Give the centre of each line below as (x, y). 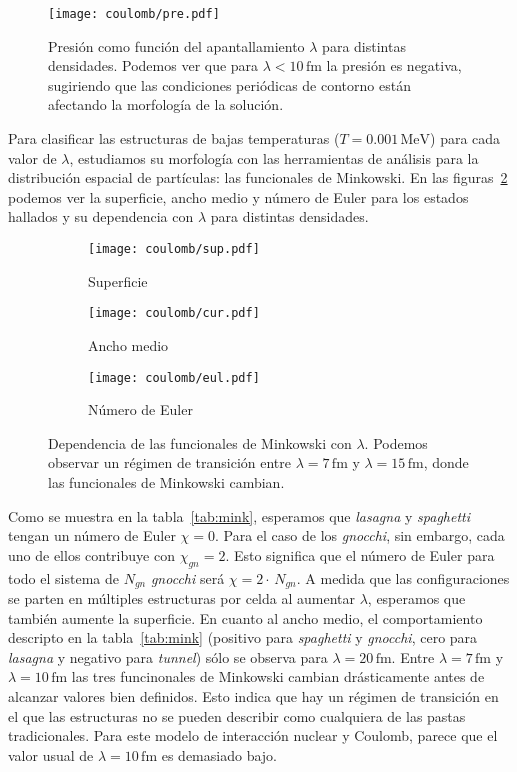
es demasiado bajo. (219, 754)
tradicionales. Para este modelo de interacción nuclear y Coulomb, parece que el (253, 735)
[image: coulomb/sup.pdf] (174, 249)
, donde (446, 462)
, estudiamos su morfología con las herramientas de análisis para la (274, 157)
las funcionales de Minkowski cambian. (166, 481)
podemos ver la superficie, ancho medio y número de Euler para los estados (238, 196)
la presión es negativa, (394, 65)
